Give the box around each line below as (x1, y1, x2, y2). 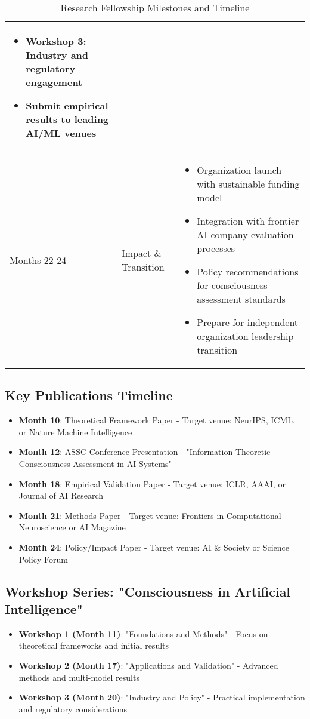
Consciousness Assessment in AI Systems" (18, 457, 172, 469)
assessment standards (197, 292, 286, 306)
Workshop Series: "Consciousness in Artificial (5, 582, 291, 600)
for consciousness (197, 278, 268, 292)
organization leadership (197, 329, 294, 343)
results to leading (26, 112, 109, 126)
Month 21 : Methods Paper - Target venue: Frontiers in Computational (18, 509, 281, 521)
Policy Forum (18, 552, 68, 565)
